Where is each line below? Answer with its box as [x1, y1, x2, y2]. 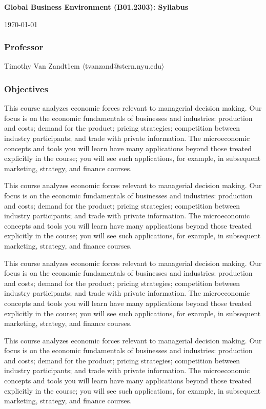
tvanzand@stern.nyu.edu [85, 60, 162, 71]
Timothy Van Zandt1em [4, 60, 80, 71]
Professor [4, 40, 44, 53]
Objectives [4, 82, 48, 95]
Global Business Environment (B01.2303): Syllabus [4, 2, 188, 12]
